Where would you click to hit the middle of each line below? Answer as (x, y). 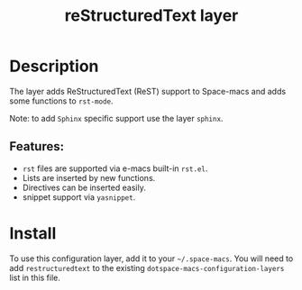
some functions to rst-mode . (61, 101)
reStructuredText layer (151, 16)
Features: (37, 146)
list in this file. (35, 277)
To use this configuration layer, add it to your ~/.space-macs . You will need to (151, 258)
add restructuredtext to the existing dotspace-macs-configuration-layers (147, 267)
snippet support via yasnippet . (79, 197)
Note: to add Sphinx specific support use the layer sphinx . (116, 118)
